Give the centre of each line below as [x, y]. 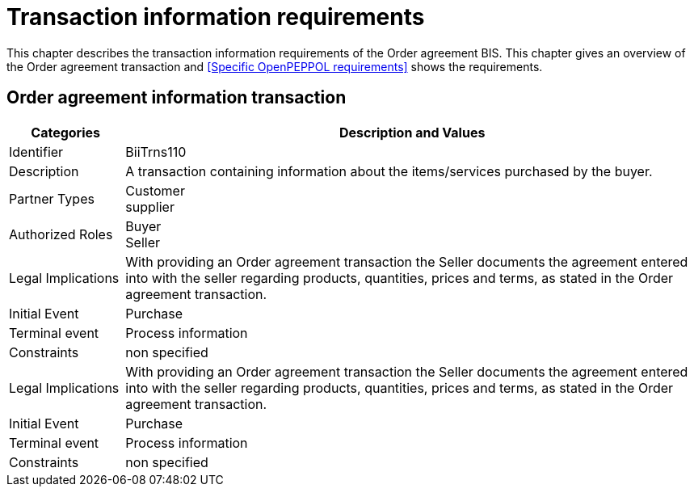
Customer [155, 190]
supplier [150, 206]
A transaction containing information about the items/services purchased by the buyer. [389, 171]
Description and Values [412, 132]
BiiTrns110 [156, 152]
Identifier [36, 152]
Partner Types [52, 198]
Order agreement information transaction [177, 98]
